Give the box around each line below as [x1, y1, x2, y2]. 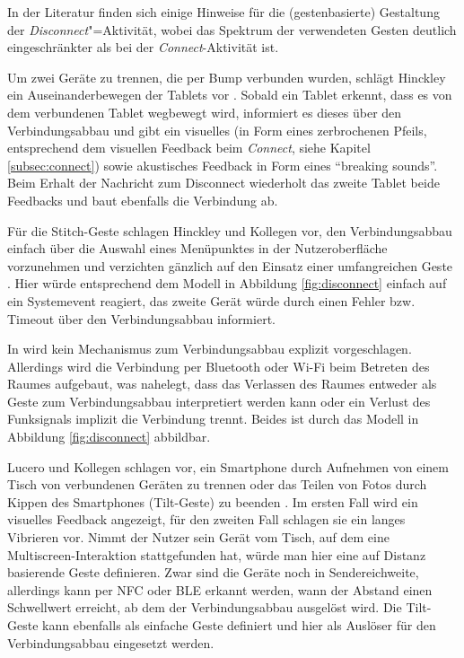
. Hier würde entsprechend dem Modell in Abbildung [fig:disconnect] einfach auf [7, 274, 447, 293]
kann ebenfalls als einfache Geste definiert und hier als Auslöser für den [42, 616, 436, 634]
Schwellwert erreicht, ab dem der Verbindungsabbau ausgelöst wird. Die [7, 598, 402, 617]
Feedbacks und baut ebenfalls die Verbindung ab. [7, 190, 278, 209]
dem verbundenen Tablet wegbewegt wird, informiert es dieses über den [7, 102, 402, 121]
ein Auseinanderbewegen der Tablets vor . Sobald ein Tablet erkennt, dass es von [7, 85, 452, 104]
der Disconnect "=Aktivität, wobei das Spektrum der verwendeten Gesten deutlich [7, 20, 457, 39]
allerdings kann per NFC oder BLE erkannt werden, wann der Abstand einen [7, 580, 433, 599]
